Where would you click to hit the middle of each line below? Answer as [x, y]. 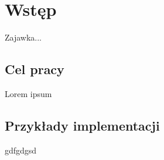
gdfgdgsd [21, 150]
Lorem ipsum [28, 93]
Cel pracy [35, 69]
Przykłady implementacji [82, 125]
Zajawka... [23, 37]
